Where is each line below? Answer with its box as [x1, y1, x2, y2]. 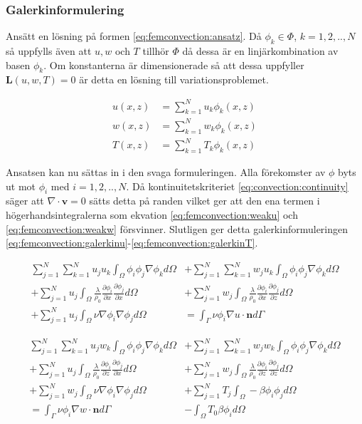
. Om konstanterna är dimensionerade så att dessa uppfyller [43, 57, 304, 72]
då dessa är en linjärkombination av [182, 43, 339, 58]
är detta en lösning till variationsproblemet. [79, 72, 269, 87]
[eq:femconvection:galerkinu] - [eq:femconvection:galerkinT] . [6, 235, 258, 250]
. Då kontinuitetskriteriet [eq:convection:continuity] [126, 178, 348, 193]
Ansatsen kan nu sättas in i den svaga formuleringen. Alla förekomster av [6, 164, 326, 179]
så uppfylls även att [6, 43, 92, 58]
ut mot [6, 178, 36, 193]
